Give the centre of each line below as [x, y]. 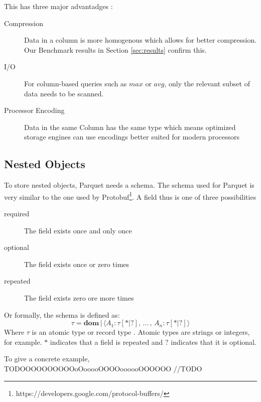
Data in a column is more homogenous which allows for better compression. [141, 40]
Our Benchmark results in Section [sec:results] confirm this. [115, 49]
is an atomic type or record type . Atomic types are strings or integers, [141, 332]
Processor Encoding [34, 110]
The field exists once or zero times [77, 264]
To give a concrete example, [47, 359]
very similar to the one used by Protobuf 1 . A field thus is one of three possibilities [130, 196]
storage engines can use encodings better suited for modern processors [132, 137]
